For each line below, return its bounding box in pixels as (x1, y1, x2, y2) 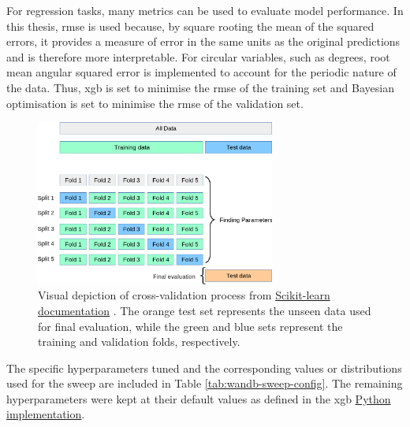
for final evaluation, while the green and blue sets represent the (38, 317, 343, 334)
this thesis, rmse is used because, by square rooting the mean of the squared (6, 17, 375, 34)
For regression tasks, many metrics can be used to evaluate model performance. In (6, 2, 404, 18)
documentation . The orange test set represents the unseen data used (38, 302, 371, 318)
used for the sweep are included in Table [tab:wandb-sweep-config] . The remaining (6, 375, 403, 392)
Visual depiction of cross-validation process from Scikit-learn (38, 287, 330, 303)
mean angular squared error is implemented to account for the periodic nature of (6, 64, 397, 80)
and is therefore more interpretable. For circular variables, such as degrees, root (6, 48, 390, 65)
